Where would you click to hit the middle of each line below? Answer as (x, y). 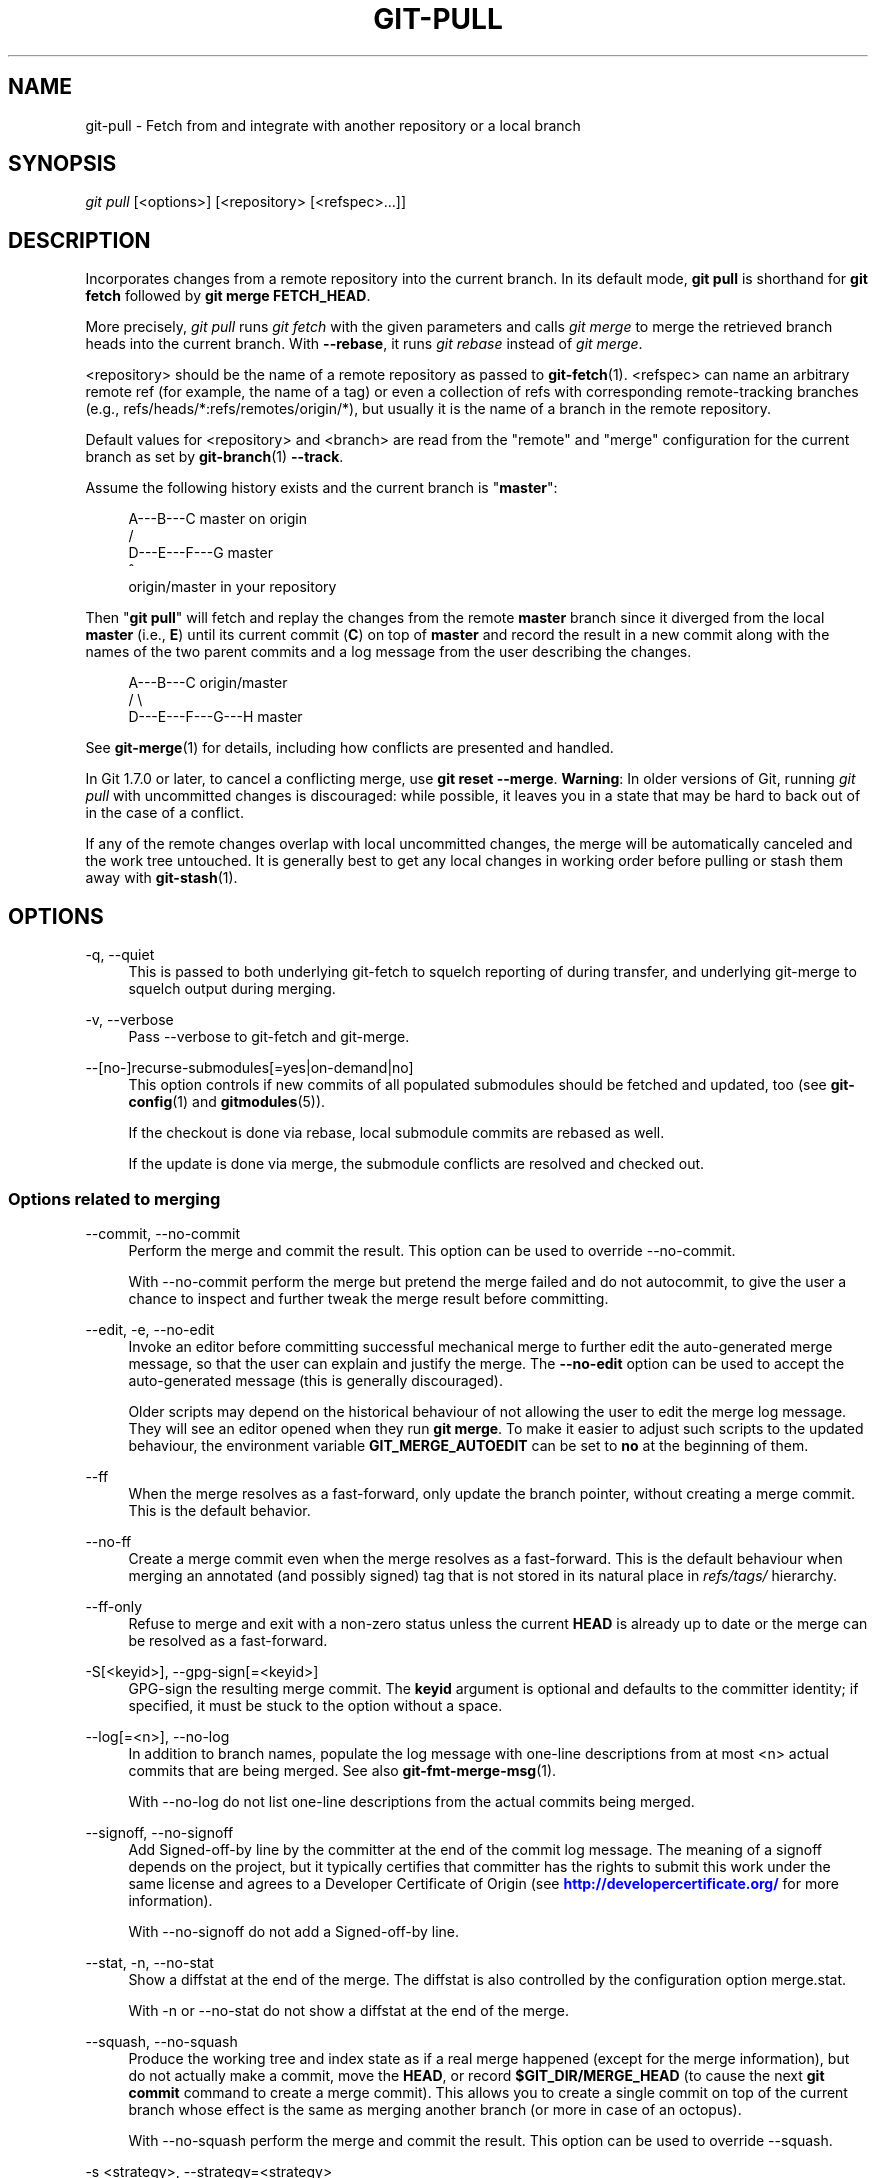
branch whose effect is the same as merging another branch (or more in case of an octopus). (435, 2109)
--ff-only (114, 1606)
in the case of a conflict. (164, 813)
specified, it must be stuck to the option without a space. (315, 1705)
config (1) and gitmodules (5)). (227, 1102)
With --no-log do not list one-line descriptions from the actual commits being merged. (411, 1801)
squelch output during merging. (232, 989)
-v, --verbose (129, 1020)
